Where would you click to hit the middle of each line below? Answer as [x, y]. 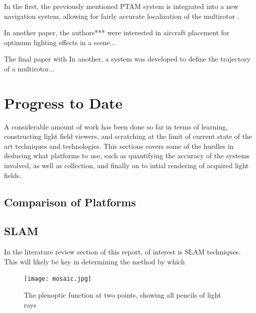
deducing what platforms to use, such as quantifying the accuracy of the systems [127, 156]
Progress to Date [63, 102]
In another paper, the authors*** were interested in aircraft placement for [117, 32]
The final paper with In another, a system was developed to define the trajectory [127, 59]
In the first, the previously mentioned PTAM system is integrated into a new [121, 6]
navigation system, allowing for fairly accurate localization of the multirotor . [122, 16]
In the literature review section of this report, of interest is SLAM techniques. [123, 252]
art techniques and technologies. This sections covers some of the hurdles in [119, 146]
